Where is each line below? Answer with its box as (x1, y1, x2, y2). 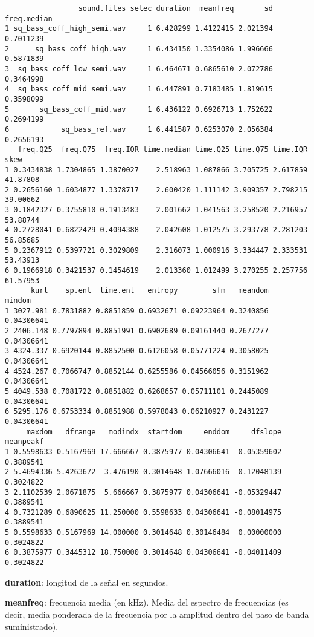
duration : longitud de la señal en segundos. (5, 575, 168, 588)
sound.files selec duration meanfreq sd (78, 4, 273, 13)
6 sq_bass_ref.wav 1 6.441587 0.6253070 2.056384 (5, 125, 273, 134)
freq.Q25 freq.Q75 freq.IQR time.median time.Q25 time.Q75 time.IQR (18, 145, 308, 154)
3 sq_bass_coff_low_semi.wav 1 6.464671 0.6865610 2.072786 (5, 64, 273, 73)
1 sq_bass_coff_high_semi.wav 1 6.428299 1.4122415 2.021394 (5, 24, 273, 33)
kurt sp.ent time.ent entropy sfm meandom (30, 286, 269, 295)
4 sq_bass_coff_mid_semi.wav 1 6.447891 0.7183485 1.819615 (5, 85, 273, 94)
